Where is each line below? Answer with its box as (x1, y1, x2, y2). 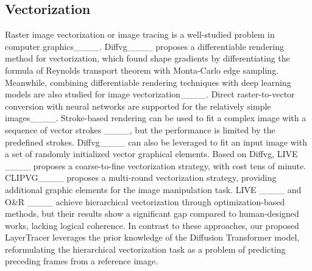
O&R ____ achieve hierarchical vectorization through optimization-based (5, 195, 285, 208)
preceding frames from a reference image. (5, 255, 158, 267)
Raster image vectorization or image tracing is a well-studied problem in (5, 28, 275, 41)
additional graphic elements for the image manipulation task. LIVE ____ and (5, 183, 302, 195)
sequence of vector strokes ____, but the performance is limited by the (5, 123, 275, 136)
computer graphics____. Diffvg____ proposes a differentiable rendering (5, 40, 285, 52)
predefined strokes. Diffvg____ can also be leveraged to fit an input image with (5, 135, 307, 148)
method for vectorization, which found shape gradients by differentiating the (5, 52, 290, 65)
